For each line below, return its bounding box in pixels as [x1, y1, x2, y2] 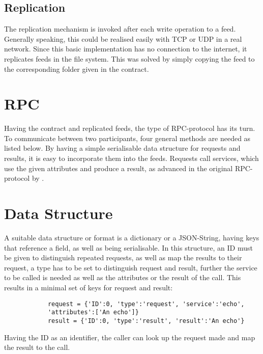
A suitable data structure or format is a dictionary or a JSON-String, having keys [4, 232, 259, 242]
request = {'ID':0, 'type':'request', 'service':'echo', [47, 300, 245, 308]
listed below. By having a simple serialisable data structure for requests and [4, 143, 241, 153]
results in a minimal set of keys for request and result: [4, 282, 173, 292]
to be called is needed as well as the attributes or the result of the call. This [4, 272, 241, 283]
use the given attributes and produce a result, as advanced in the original [4, 162, 233, 173]
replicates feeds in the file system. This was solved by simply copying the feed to [4, 53, 255, 64]
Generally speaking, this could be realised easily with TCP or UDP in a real [4, 33, 242, 44]
